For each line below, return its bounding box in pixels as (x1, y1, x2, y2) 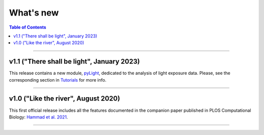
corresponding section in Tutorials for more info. (9, 77, 107, 83)
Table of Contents (9, 24, 46, 30)
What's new (9, 7, 59, 18)
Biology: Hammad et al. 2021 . (9, 114, 68, 120)
